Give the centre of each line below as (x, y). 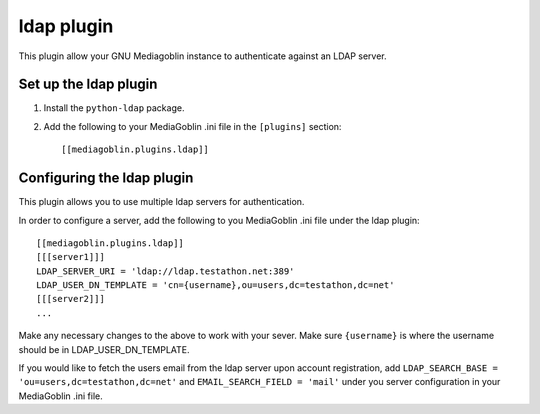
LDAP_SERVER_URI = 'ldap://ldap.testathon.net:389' (165, 271)
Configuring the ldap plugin (106, 178)
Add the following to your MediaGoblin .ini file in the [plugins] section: (192, 126)
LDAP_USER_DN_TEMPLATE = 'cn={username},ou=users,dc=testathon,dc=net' (215, 285)
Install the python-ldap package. (114, 108)
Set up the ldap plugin (88, 84)
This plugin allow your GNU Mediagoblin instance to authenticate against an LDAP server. (202, 56)
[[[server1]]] (70, 257)
